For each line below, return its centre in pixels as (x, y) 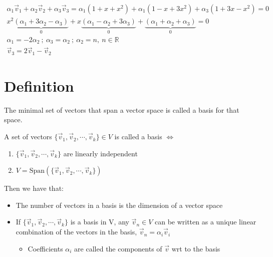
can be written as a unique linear (205, 222)
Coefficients (45, 248)
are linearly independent (100, 153)
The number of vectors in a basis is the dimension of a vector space (119, 205)
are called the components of (118, 248)
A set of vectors (28, 137)
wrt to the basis (196, 248)
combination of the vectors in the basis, (76, 232)
